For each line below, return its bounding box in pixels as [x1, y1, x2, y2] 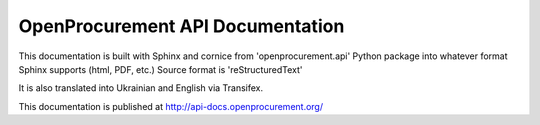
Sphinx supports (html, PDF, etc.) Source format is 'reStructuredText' [18, 63, 303, 75]
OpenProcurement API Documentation [18, 15, 345, 37]
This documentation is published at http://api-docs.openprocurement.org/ [18, 100, 324, 112]
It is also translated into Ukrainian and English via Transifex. [18, 82, 264, 94]
